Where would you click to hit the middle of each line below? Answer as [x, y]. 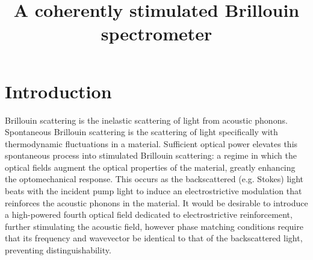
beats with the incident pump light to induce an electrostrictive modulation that [153, 191]
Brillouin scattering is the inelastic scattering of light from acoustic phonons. [146, 120]
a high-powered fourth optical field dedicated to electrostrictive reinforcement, [149, 214]
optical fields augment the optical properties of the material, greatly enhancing [150, 167]
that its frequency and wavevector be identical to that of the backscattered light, [154, 238]
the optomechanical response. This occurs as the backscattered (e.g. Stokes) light [154, 179]
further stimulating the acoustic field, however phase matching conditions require [154, 226]
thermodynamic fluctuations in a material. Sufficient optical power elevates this [151, 143]
